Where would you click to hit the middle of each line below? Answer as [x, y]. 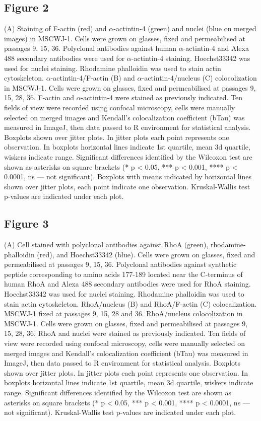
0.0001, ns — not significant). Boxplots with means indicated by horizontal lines [128, 177]
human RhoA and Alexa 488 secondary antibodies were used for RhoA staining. [127, 284]
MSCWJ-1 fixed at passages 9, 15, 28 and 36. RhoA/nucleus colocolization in [123, 313]
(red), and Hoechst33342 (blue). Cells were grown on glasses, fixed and [146, 254]
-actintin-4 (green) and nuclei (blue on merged [185, 28]
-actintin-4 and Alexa [216, 48]
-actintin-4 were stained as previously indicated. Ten [162, 97]
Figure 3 [26, 223]
